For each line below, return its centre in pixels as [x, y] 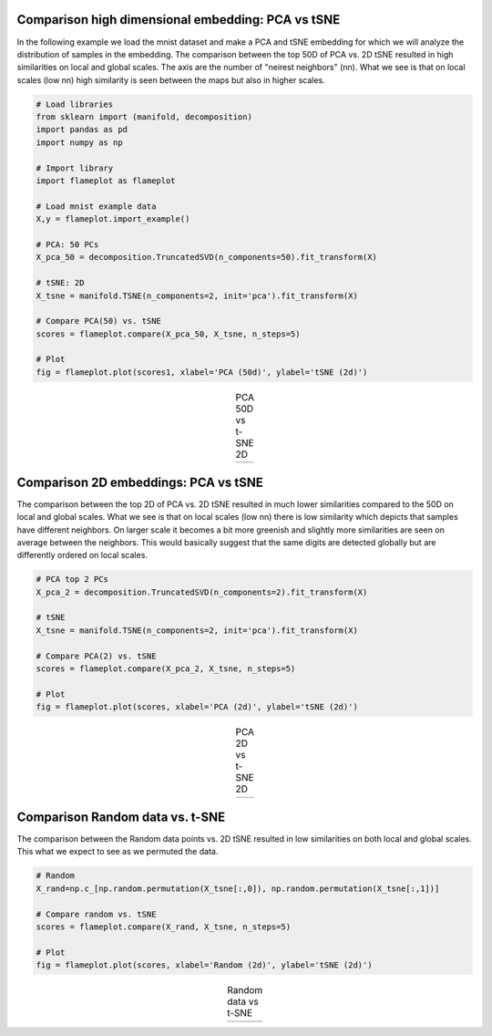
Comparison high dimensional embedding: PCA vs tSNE [179, 20]
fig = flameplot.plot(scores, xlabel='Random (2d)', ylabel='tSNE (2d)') [204, 965]
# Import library [75, 168]
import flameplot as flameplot [106, 181]
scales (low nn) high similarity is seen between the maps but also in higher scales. [171, 80]
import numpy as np [79, 142]
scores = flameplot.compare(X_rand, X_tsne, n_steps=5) [164, 927]
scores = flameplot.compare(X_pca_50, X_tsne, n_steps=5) [168, 334]
